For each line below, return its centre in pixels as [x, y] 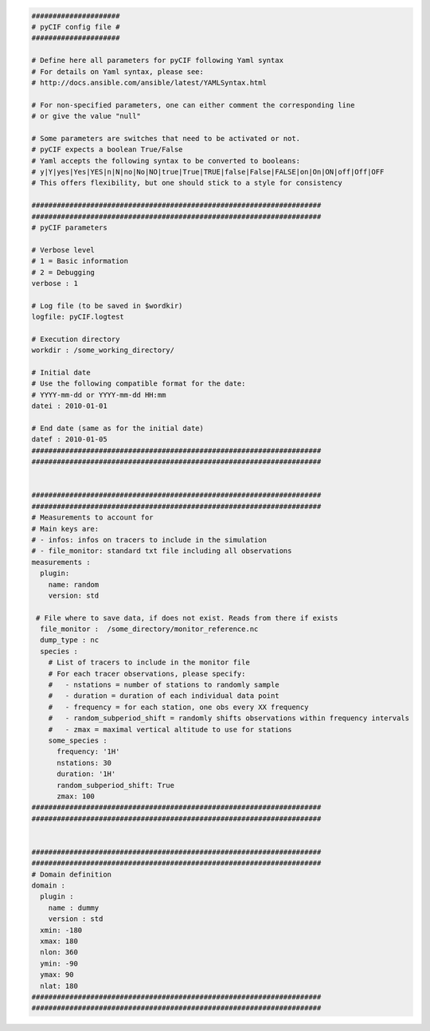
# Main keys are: [65, 529]
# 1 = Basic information [80, 261]
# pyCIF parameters [69, 228]
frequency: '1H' [88, 752]
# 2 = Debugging [63, 272]
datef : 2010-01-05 [69, 439]
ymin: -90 [59, 963]
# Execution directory [76, 339]
